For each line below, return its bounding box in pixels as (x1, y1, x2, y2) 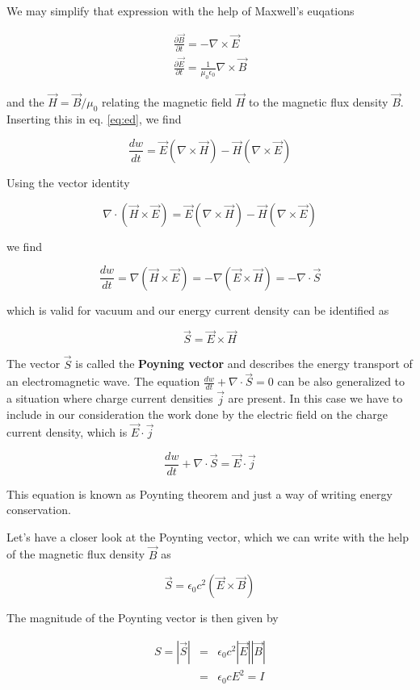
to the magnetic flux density (249, 94, 388, 111)
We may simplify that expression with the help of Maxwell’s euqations (6, 2, 355, 19)
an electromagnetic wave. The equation (6, 373, 200, 390)
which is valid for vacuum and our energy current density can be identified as (6, 301, 389, 318)
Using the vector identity (6, 174, 130, 190)
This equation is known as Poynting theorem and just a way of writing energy (6, 485, 393, 502)
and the (6, 94, 44, 111)
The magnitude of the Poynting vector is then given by (6, 609, 279, 626)
